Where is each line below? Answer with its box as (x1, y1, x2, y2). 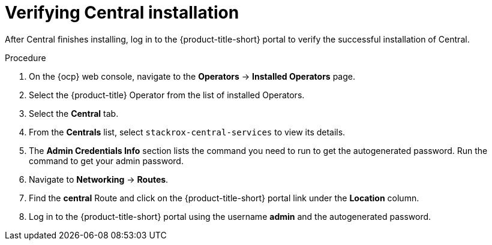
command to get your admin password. (29, 155, 184, 166)
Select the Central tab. (29, 108, 119, 119)
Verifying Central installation (5, 2, 239, 23)
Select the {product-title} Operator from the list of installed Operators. (29, 89, 305, 100)
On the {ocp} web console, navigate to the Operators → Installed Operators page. (29, 71, 355, 81)
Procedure (5, 52, 46, 63)
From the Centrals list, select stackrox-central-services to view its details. (29, 126, 346, 137)
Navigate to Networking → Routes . (29, 174, 169, 184)
